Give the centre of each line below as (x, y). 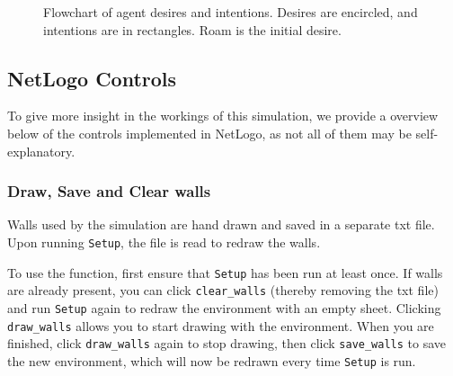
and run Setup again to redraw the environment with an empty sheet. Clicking (224, 307)
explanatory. (41, 151)
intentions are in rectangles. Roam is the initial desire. (192, 29)
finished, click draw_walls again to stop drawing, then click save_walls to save (227, 343)
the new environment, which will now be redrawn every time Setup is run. (212, 360)
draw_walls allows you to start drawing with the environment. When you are (221, 325)
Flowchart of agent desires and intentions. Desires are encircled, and (231, 12)
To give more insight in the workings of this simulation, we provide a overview (223, 116)
